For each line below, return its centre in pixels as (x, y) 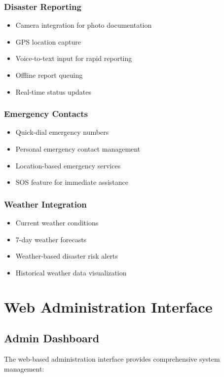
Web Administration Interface (108, 306)
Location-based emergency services (68, 165)
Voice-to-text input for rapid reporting (74, 58)
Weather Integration (45, 204)
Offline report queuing (49, 75)
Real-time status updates (54, 91)
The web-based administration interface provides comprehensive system (112, 358)
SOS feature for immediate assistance (72, 182)
